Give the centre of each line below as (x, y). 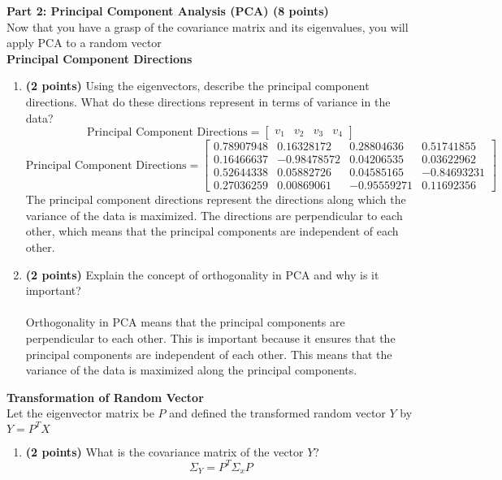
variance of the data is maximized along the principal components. (191, 370)
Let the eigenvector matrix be (80, 413)
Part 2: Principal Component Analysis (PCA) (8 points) (168, 11)
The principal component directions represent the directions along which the (216, 199)
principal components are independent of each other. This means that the (209, 354)
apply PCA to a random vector (84, 43)
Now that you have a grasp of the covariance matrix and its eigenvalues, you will (208, 26)
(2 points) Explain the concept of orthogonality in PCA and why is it (202, 274)
